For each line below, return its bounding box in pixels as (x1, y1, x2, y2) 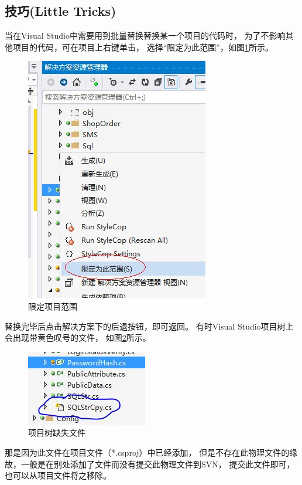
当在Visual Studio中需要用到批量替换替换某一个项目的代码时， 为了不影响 (5, 29, 286, 42)
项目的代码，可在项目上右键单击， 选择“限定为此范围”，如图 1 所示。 (12, 40, 273, 53)
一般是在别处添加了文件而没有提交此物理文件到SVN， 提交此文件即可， (20, 457, 295, 470)
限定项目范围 (28, 300, 77, 312)
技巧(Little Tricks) (5, 2, 116, 20)
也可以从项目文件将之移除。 (5, 469, 111, 481)
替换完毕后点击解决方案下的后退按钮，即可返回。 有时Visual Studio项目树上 (5, 320, 294, 332)
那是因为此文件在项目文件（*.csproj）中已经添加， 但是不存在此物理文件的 (5, 446, 290, 458)
